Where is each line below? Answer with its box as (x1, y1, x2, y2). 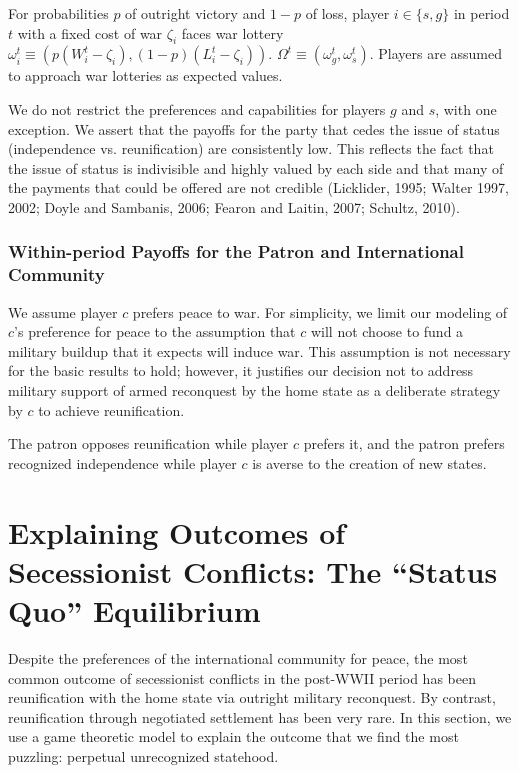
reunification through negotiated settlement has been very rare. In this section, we (8, 706, 512, 727)
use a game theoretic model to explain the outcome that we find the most (8, 726, 459, 747)
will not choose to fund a (310, 321, 464, 342)
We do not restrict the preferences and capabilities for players (8, 98, 386, 119)
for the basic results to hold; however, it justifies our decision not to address (8, 360, 474, 381)
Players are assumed (378, 43, 503, 64)
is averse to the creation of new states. (252, 452, 487, 473)
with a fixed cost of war (17, 22, 163, 43)
